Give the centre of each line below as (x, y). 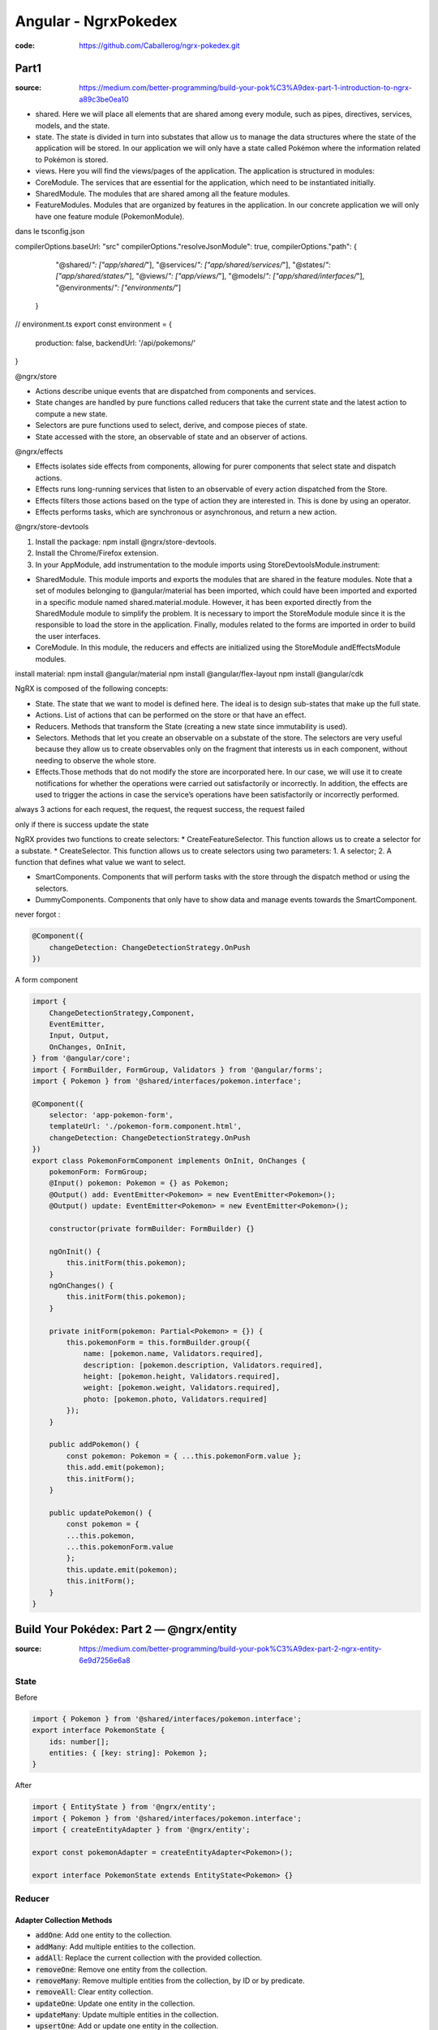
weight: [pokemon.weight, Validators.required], (182, 1388)
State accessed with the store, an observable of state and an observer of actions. (172, 436)
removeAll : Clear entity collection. (94, 1992)
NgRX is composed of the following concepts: (92, 689)
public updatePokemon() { (101, 1513)
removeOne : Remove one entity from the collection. (121, 1969)
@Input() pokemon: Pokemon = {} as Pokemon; (139, 1183)
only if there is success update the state (82, 824)
